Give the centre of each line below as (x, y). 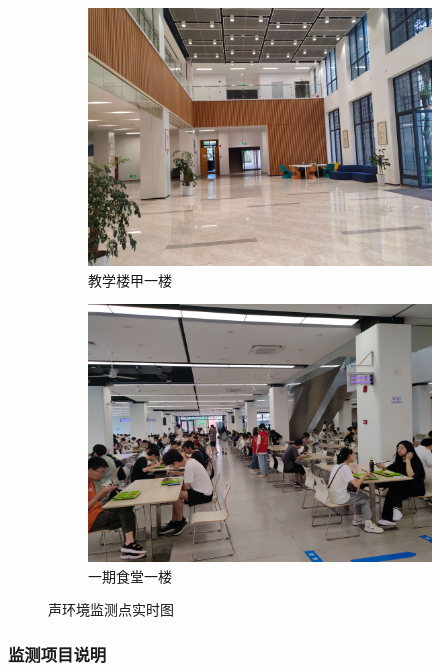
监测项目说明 (57, 653)
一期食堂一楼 (130, 575)
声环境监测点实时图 (111, 609)
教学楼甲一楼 (130, 279)
